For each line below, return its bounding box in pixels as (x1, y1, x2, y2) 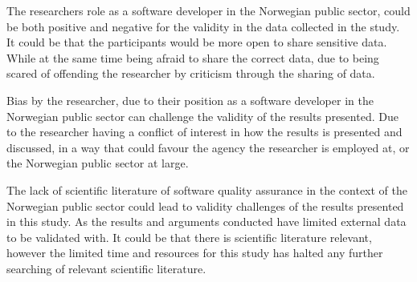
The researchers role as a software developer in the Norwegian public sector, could (6, 2, 411, 18)
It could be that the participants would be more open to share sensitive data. (6, 34, 387, 50)
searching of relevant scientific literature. (6, 260, 206, 276)
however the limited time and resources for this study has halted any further (6, 244, 383, 261)
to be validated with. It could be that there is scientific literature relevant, (6, 228, 372, 245)
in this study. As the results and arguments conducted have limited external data (6, 213, 407, 230)
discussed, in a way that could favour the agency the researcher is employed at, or (6, 139, 410, 155)
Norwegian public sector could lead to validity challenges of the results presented (6, 197, 404, 214)
